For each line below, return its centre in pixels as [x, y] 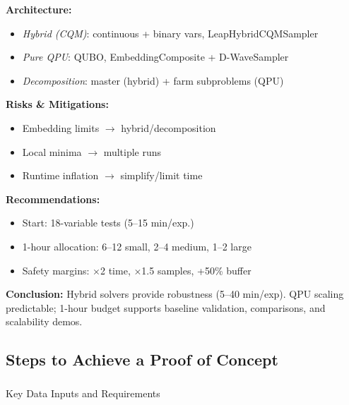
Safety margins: [56, 270]
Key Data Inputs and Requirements [83, 393]
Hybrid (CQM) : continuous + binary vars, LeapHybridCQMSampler [170, 33]
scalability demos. [44, 321]
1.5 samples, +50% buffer [196, 270]
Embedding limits [61, 127]
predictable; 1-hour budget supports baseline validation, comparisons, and [166, 307]
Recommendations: [53, 199]
